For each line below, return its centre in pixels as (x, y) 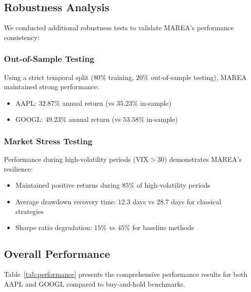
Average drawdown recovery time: (66, 201)
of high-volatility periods (174, 185)
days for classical (196, 201)
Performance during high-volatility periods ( (70, 159)
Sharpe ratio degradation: (54, 227)
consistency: (22, 37)
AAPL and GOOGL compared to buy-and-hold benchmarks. (95, 283)
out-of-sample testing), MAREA (199, 77)
